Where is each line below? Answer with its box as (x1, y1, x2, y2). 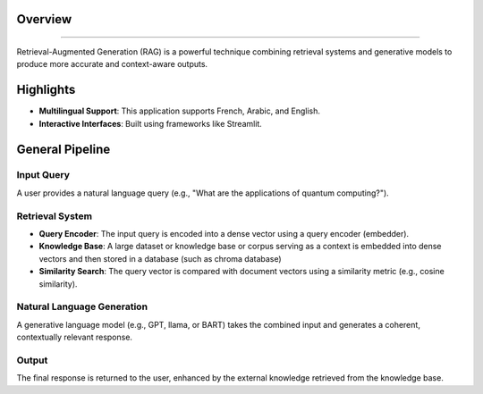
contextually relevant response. (16, 331, 133, 343)
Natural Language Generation (16, 300, 148, 313)
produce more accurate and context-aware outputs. (16, 59, 208, 70)
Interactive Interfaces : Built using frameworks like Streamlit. (38, 118, 263, 129)
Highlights (16, 82, 76, 97)
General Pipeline (16, 141, 111, 156)
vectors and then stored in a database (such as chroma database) (38, 253, 282, 264)
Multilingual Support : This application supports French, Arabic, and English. (38, 105, 321, 116)
